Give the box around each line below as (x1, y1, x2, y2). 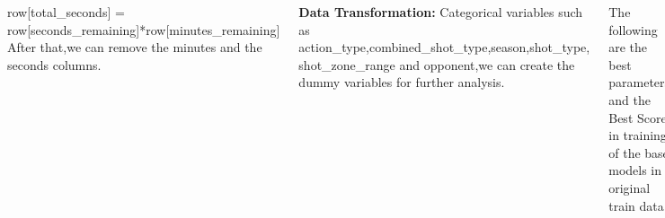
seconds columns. (7, 55, 102, 74)
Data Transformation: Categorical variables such (298, 3, 583, 21)
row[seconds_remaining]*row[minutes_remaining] (7, 20, 280, 39)
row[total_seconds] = (7, 3, 125, 21)
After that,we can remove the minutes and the (7, 38, 262, 57)
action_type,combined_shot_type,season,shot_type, (298, 38, 590, 57)
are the (608, 38, 648, 57)
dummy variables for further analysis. (298, 73, 505, 92)
